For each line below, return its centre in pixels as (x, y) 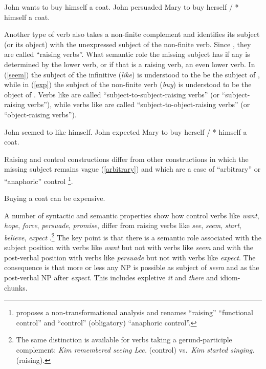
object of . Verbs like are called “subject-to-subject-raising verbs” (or (112, 94)
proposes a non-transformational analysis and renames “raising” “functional (135, 312)
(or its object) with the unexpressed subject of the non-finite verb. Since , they (128, 44)
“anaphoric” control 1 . (39, 180)
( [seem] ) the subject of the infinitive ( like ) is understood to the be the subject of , (132, 74)
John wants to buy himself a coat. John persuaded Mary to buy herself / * (121, 7)
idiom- (230, 277)
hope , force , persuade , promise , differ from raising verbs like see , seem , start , (123, 225)
